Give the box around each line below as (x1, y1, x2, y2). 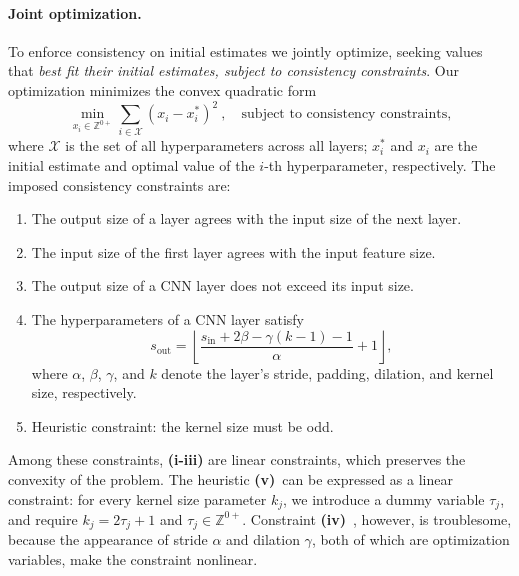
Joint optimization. (8, 2, 142, 23)
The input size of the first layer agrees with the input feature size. (31, 241, 436, 262)
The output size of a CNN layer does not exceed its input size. (31, 275, 414, 296)
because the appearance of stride (8, 529, 208, 550)
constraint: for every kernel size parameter (8, 488, 267, 509)
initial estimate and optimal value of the (8, 155, 255, 175)
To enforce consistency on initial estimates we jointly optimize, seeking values (8, 40, 483, 61)
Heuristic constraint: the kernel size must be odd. (31, 415, 334, 436)
